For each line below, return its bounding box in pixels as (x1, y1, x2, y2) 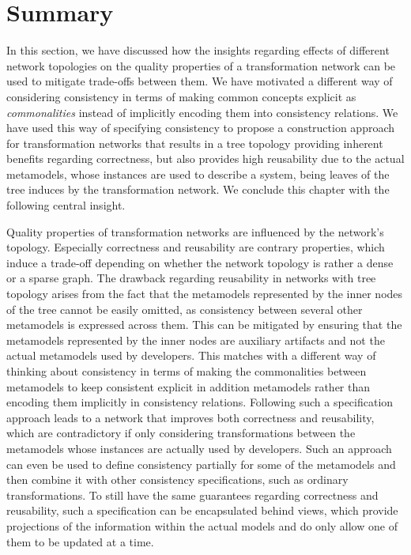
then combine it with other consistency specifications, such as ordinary (6, 471, 349, 488)
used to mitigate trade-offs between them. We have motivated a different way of (6, 73, 393, 89)
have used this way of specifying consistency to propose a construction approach (6, 119, 395, 136)
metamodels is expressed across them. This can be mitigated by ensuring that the (6, 316, 402, 333)
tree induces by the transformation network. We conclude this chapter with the (6, 181, 390, 198)
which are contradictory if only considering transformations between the (6, 425, 356, 441)
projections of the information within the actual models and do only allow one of (6, 517, 398, 534)
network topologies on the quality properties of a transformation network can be (6, 57, 396, 74)
